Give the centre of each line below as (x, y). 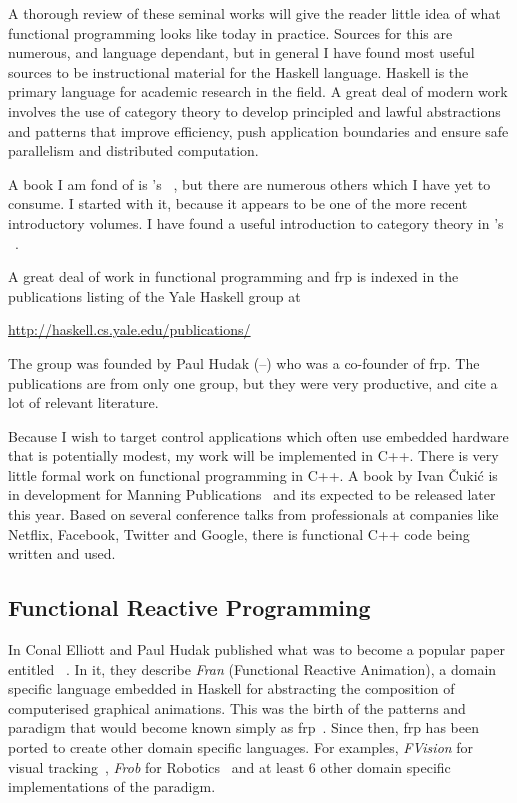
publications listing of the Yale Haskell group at (154, 295)
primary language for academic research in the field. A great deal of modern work (258, 91)
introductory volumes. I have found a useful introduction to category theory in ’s (256, 222)
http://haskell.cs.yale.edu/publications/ (129, 329)
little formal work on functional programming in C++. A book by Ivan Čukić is (253, 474)
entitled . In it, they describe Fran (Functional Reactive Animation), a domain (252, 668)
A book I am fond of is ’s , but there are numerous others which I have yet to (249, 183)
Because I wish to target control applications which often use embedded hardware (258, 435)
